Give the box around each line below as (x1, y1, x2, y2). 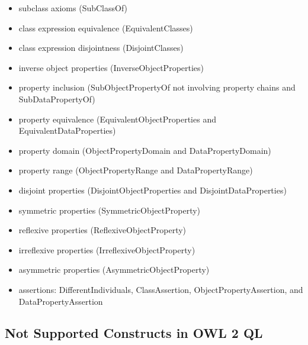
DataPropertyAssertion (18, 295, 103, 307)
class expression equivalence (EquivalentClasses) (18, 21, 193, 34)
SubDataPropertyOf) (18, 92, 95, 105)
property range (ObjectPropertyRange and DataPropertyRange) (18, 164, 253, 176)
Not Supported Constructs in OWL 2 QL (5, 324, 263, 342)
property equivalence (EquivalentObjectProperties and (18, 112, 216, 125)
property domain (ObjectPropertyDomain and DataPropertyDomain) (18, 144, 271, 156)
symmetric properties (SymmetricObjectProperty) (18, 204, 201, 216)
